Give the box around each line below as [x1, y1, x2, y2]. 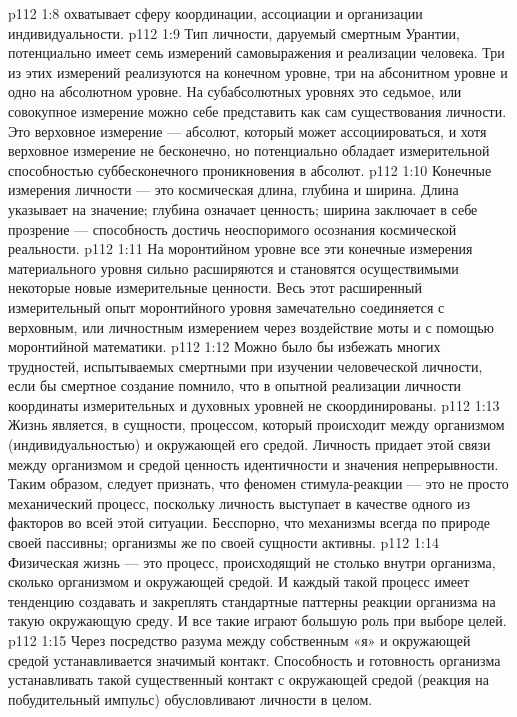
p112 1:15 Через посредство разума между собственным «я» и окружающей [8, 630, 471, 650]
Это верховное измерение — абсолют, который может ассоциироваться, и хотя [8, 120, 487, 141]
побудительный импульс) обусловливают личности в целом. [8, 688, 373, 709]
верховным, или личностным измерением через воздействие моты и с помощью [8, 316, 495, 337]
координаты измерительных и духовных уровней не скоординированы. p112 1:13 [8, 394, 500, 415]
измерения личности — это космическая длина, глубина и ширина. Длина [8, 179, 459, 200]
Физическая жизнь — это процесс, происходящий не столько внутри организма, [8, 551, 496, 572]
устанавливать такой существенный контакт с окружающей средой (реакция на [8, 669, 489, 690]
